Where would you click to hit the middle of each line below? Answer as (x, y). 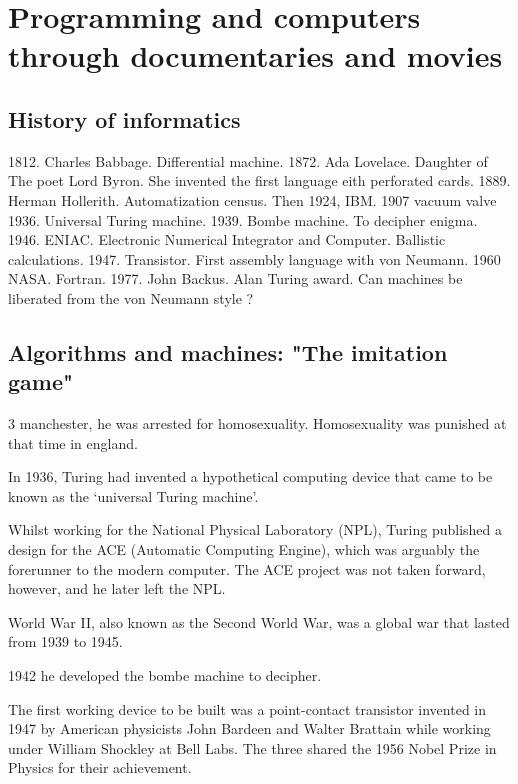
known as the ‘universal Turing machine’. (133, 495)
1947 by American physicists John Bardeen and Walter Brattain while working (249, 728)
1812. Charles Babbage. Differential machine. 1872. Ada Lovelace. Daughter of (248, 160)
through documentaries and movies (255, 55)
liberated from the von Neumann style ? (131, 297)
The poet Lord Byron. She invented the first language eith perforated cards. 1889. (259, 180)
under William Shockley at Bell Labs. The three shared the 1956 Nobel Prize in (252, 747)
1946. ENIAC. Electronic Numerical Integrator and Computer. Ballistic (227, 239)
